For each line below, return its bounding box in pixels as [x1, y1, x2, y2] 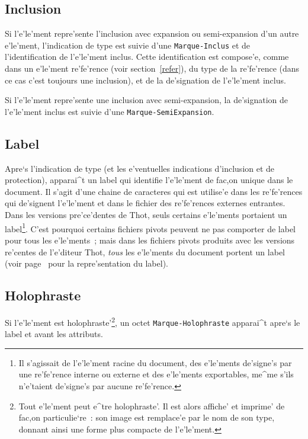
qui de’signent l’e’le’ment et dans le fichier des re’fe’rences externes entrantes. [5, 197, 285, 209]
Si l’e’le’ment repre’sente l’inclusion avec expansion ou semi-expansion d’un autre [5, 27, 299, 40]
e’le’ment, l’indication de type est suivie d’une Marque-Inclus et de [5, 39, 251, 51]
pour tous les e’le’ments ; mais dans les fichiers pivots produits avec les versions [5, 233, 295, 246]
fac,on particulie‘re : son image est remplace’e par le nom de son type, [18, 411, 275, 424]
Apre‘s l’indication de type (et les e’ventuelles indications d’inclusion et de [5, 162, 275, 174]
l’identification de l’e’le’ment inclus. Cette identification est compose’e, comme [5, 50, 289, 63]
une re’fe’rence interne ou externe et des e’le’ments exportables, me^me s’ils [18, 368, 294, 380]
